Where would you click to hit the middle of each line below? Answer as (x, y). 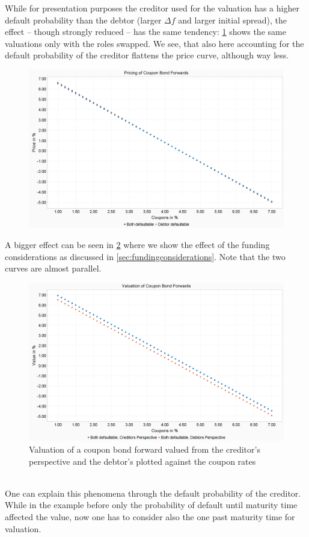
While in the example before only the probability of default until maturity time (151, 505)
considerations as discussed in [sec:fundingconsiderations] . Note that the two (145, 256)
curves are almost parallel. (53, 268)
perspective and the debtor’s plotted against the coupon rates (142, 461)
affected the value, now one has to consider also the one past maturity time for (150, 516)
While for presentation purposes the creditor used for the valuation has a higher (152, 8)
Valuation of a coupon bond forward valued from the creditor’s (145, 449)
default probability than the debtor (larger (83, 20)
